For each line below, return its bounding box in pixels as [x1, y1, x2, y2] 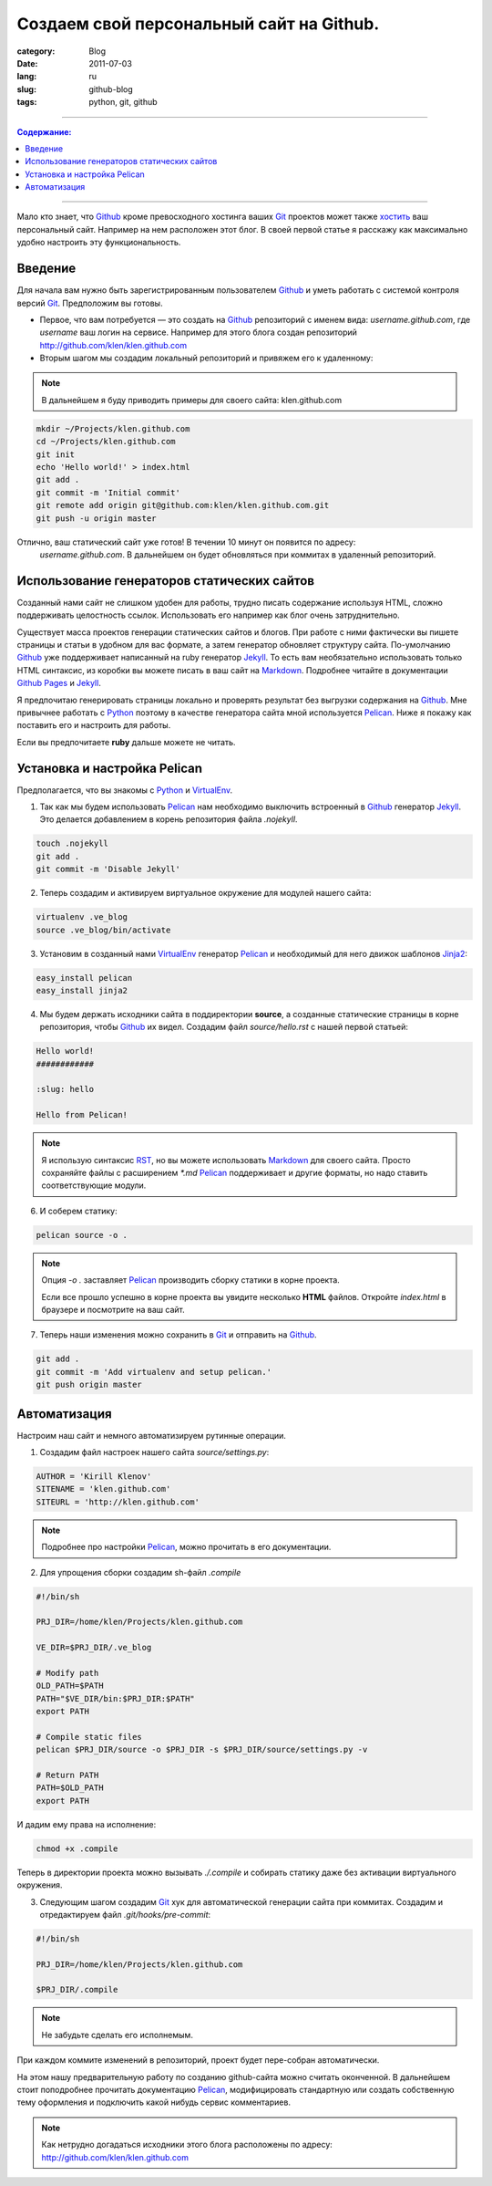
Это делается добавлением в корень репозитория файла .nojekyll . [39, 814, 298, 825]
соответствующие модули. [41, 1180, 147, 1191]
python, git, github [88, 97, 159, 108]
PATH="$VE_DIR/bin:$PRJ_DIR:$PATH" [36, 1693, 195, 1703]
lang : [16, 71, 37, 82]
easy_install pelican [36, 973, 133, 983]
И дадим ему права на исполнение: [16, 1818, 157, 1829]
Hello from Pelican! [36, 1109, 128, 1120]
